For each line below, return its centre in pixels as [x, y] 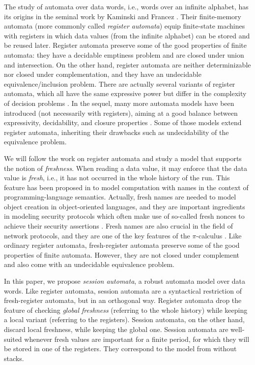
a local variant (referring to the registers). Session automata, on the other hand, [124, 319]
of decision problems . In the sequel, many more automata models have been [119, 103]
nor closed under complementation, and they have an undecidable [103, 74]
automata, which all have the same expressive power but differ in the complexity [125, 93]
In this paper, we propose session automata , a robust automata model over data [125, 281]
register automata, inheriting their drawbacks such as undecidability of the [116, 132]
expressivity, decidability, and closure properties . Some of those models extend [123, 122]
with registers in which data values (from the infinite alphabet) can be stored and [127, 35]
